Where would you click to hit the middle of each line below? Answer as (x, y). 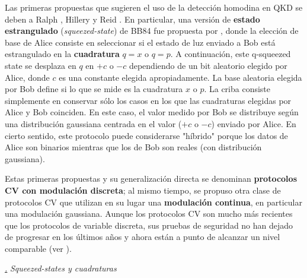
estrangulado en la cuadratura (62, 54)
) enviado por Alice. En (254, 123)
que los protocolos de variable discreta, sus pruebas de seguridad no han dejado (149, 225)
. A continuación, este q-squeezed (231, 54)
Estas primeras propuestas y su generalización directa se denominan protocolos (151, 179)
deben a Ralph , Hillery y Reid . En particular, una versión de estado (132, 19)
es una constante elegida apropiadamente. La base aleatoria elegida (180, 77)
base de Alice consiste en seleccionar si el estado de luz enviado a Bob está (140, 42)
